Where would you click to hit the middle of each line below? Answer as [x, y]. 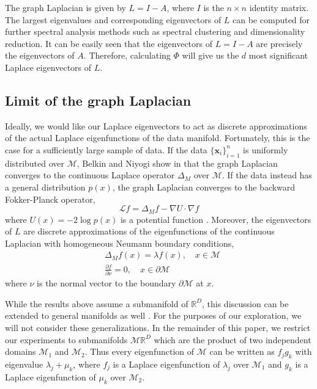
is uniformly [266, 149]
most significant [278, 55]
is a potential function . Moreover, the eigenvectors [216, 219]
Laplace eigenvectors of [48, 67]
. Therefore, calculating [127, 55]
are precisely [279, 43]
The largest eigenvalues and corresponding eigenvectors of [113, 19]
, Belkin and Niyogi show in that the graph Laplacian [177, 163]
